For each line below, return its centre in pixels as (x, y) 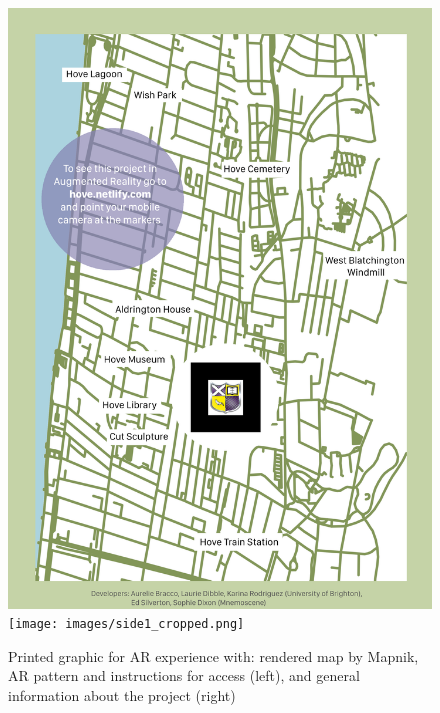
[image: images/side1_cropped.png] (126, 624)
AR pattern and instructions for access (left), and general (184, 675)
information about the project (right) (122, 694)
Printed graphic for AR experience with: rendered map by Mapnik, (213, 655)
